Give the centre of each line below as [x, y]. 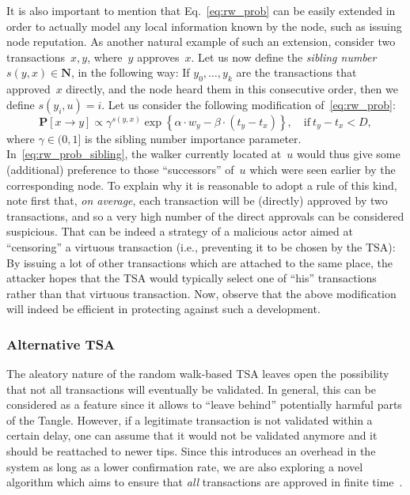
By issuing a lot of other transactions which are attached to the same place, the [199, 262]
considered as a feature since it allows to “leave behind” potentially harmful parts [204, 404]
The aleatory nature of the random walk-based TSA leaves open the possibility [198, 374]
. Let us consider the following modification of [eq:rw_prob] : [249, 104]
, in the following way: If [130, 72]
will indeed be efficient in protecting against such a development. [163, 309]
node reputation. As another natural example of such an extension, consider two [201, 42]
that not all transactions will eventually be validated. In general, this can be [191, 389]
